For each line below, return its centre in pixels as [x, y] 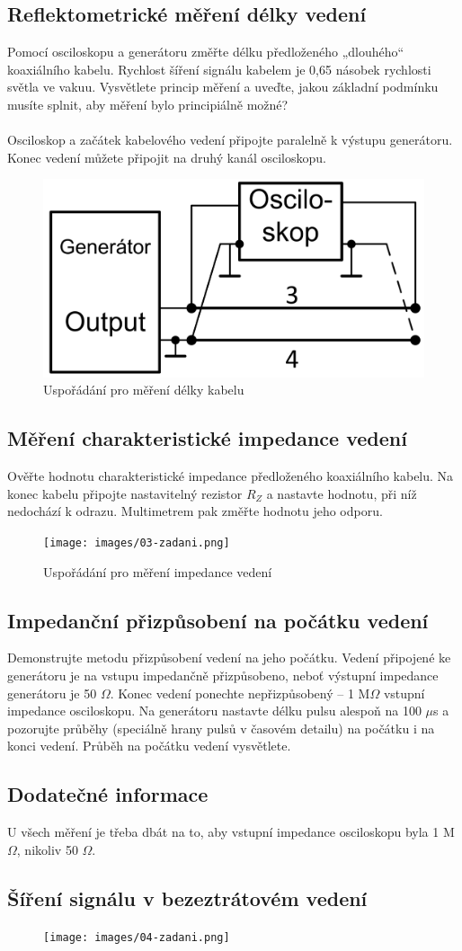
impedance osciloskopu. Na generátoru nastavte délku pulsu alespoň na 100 [214, 711]
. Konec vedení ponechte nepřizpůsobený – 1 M [240, 693]
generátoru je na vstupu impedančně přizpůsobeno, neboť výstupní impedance [223, 675]
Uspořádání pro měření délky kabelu [144, 390]
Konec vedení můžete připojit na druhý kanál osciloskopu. [167, 157]
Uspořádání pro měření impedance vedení [158, 571]
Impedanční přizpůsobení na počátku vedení [218, 620]
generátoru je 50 [52, 693]
